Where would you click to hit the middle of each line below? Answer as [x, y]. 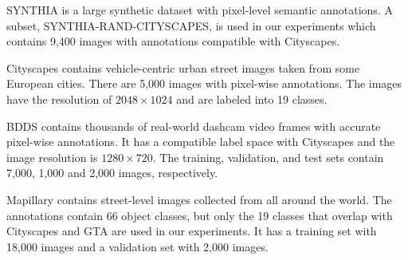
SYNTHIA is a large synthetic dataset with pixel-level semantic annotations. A [200, 10]
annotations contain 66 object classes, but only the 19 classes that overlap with [200, 215]
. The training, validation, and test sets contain [268, 157]
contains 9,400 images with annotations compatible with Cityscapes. [173, 41]
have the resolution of [59, 98]
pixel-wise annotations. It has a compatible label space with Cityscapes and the [201, 142]
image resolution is [52, 157]
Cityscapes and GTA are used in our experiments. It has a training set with [192, 231]
